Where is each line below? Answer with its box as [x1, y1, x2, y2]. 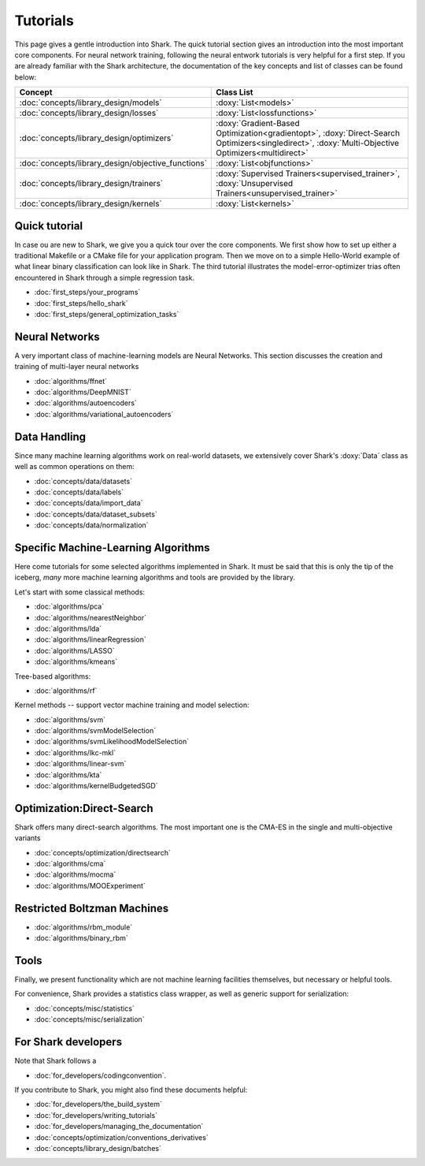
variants [14, 833, 41, 843]
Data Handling [14, 430, 87, 443]
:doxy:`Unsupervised [216, 178, 294, 189]
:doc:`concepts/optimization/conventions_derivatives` [34, 1132, 209, 1142]
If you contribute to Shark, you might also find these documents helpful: [14, 1085, 248, 1094]
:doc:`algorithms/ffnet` [34, 376, 108, 386]
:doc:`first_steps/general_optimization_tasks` [34, 309, 179, 319]
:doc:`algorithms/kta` [34, 769, 102, 780]
